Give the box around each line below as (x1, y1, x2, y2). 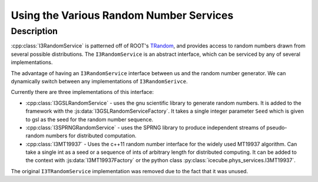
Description (11, 26, 58, 36)
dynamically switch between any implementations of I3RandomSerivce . (11, 77, 188, 85)
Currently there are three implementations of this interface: (11, 89, 154, 96)
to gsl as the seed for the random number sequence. (25, 116, 154, 123)
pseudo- (266, 124, 287, 131)
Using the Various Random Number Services (11, 9, 234, 22)
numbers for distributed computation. (45, 132, 137, 139)
